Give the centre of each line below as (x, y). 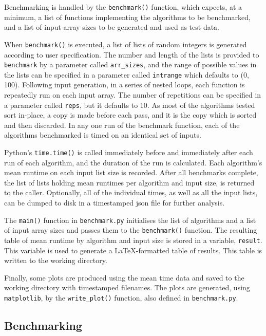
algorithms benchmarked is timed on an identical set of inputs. (103, 135)
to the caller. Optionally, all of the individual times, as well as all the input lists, (131, 192)
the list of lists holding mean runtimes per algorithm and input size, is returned (129, 182)
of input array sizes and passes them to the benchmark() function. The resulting (131, 230)
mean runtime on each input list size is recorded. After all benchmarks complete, (131, 172)
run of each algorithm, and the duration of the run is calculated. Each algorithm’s (133, 162)
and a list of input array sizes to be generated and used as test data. (112, 27)
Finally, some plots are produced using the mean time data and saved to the (124, 277)
